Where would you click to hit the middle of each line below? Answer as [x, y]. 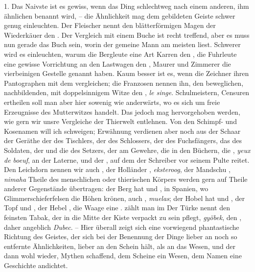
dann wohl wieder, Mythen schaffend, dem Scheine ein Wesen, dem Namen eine [123, 256]
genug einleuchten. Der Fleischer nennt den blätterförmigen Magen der [110, 25]
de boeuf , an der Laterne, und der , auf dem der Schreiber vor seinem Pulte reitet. [127, 160]
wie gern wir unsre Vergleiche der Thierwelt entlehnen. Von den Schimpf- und [120, 121]
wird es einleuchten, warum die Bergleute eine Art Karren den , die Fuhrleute [120, 54]
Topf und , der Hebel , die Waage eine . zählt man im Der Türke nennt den [117, 208]
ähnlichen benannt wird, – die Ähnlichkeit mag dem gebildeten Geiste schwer [120, 15]
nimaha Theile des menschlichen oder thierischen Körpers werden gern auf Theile [126, 179]
